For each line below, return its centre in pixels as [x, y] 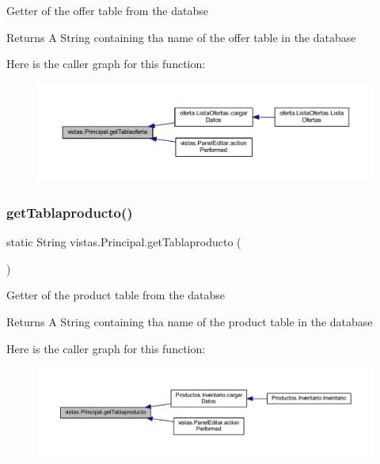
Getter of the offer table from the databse [107, 10]
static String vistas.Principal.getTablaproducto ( [124, 242]
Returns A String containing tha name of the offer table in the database [181, 37]
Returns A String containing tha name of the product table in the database [190, 321]
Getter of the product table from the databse [116, 295]
